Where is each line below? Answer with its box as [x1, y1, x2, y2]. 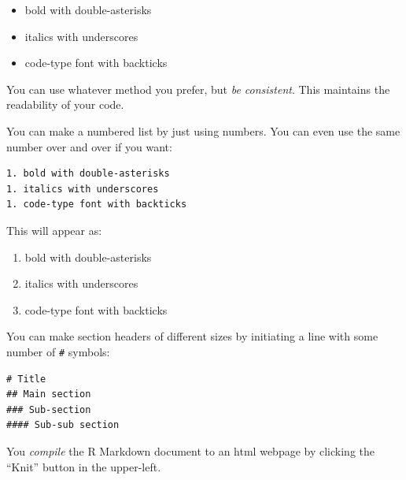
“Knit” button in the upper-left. [6, 458, 161, 474]
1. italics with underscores [6, 183, 159, 195]
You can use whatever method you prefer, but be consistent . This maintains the [6, 80, 390, 97]
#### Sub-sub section [6, 419, 120, 431]
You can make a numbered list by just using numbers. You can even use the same [6, 122, 400, 139]
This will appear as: [6, 221, 102, 238]
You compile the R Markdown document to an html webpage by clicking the [6, 442, 375, 459]
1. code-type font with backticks [6, 199, 187, 210]
